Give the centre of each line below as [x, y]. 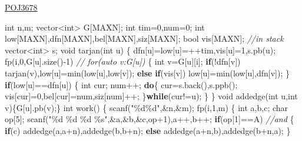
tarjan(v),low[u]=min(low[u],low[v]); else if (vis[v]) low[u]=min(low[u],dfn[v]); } [147, 73]
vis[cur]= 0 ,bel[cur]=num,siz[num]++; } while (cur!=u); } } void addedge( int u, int [151, 96]
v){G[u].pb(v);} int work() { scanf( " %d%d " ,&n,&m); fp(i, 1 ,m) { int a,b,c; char [147, 107]
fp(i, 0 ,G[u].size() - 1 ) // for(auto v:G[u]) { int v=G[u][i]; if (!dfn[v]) [123, 61]
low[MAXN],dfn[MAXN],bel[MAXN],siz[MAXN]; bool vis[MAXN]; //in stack [144, 38]
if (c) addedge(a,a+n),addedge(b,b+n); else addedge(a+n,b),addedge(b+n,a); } [148, 130]
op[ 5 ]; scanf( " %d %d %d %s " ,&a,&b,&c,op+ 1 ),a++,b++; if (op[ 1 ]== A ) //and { [150, 119]
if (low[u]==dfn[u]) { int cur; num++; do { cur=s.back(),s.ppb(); [121, 84]
